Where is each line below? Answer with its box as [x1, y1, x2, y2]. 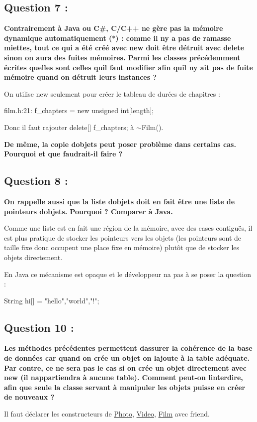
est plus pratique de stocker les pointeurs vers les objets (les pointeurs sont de [4, 232, 241, 243]
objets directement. [4, 252, 63, 262]
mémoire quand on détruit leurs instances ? [4, 72, 157, 82]
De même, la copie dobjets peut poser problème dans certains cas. [4, 139, 236, 149]
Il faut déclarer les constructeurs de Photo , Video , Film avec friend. [4, 409, 210, 419]
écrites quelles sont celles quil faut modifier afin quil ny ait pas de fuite [4, 62, 253, 72]
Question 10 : [4, 319, 74, 335]
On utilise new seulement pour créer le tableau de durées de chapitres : [4, 88, 220, 99]
